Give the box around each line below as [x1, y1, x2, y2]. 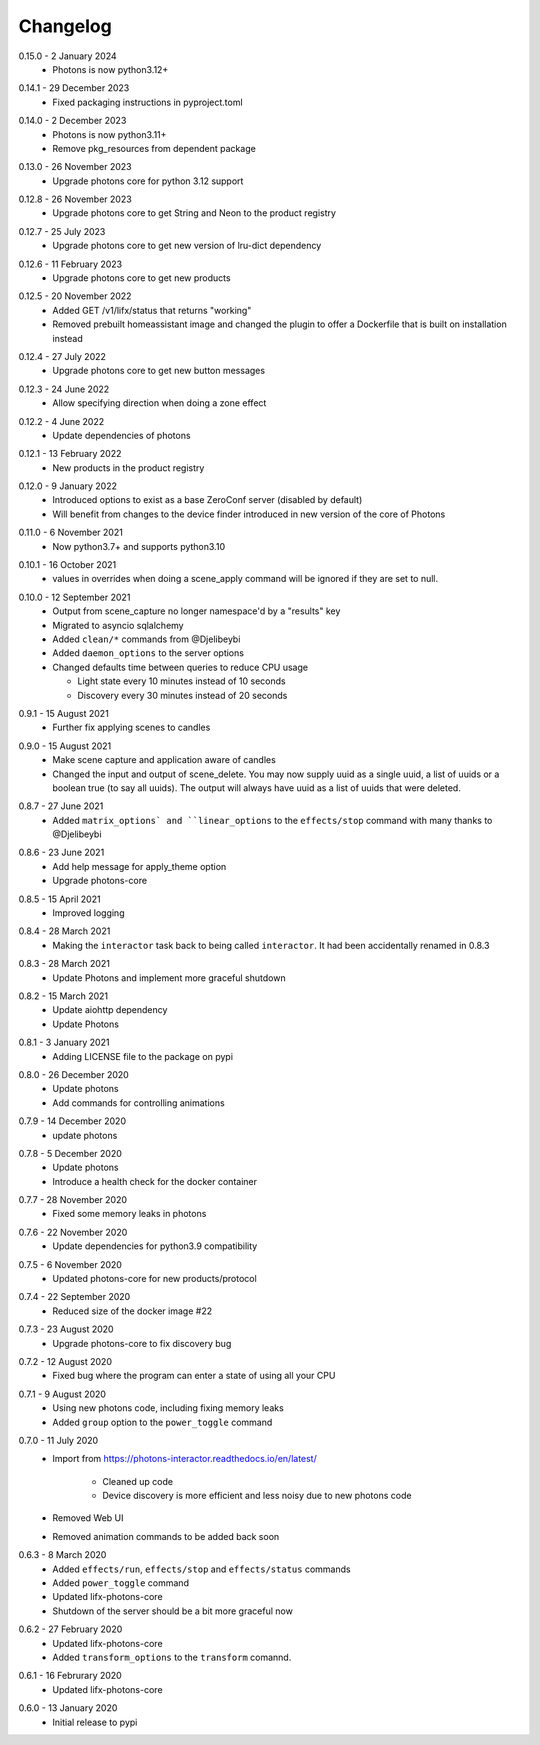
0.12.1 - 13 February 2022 [18, 448, 122, 460]
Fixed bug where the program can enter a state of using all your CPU [52, 1370, 336, 1382]
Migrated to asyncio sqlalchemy [52, 619, 184, 631]
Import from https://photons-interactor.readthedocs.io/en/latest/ [52, 1453, 317, 1465]
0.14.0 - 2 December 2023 [18, 115, 127, 127]
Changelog [18, 15, 112, 37]
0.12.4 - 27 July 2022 [18, 350, 107, 362]
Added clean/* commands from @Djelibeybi [52, 633, 241, 645]
